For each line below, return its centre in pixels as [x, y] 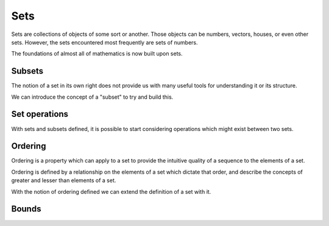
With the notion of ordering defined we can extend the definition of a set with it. [111, 191]
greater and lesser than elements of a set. [64, 180]
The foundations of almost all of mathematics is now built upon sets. [97, 54]
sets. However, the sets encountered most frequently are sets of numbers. [104, 42]
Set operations [40, 114]
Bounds [26, 209]
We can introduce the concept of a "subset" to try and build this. [92, 97]
